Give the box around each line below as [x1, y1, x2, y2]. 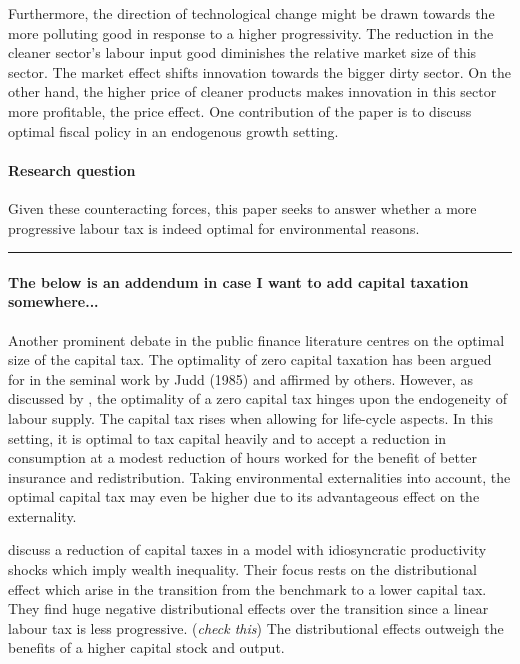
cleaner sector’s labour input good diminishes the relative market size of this [8, 42, 477, 63]
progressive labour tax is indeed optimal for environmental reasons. [8, 217, 420, 238]
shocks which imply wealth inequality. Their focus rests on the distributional [8, 559, 477, 580]
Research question [8, 159, 136, 180]
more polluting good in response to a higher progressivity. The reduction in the [8, 22, 494, 43]
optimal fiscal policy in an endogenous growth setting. [8, 120, 339, 141]
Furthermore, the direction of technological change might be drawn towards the [8, 3, 495, 23]
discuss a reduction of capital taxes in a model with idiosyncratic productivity [8, 539, 487, 560]
